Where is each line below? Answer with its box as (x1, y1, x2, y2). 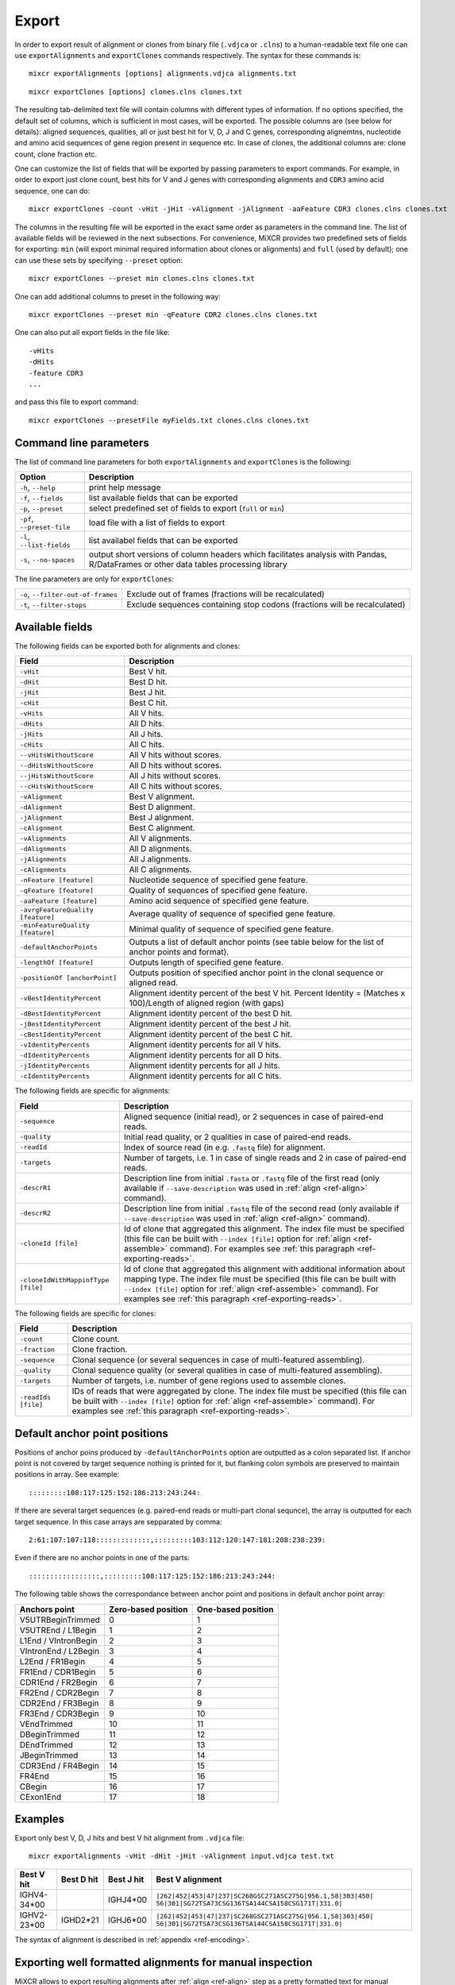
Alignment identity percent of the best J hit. (129, 1019, 291, 1030)
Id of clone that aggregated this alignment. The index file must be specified (123, 1223, 405, 1234)
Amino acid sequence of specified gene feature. (129, 896, 310, 907)
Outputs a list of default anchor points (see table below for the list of (129, 937, 384, 948)
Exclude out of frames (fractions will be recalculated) (126, 588, 325, 599)
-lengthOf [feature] (19, 958, 94, 966)
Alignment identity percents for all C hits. (129, 1070, 282, 1081)
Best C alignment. (129, 823, 195, 834)
